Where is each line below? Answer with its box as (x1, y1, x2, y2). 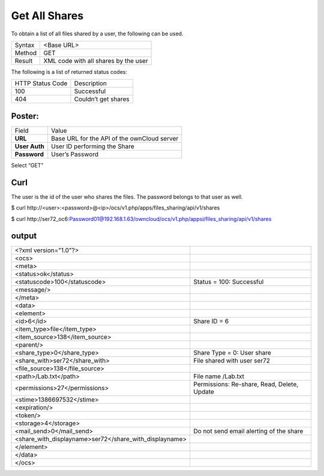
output (11, 231, 37, 241)
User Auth (14, 142, 45, 150)
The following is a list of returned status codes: (11, 68, 127, 75)
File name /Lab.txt (193, 372, 245, 381)
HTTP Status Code (14, 79, 68, 88)
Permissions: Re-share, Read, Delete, (193, 380, 299, 388)
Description (74, 79, 107, 88)
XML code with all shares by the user (43, 56, 148, 65)
